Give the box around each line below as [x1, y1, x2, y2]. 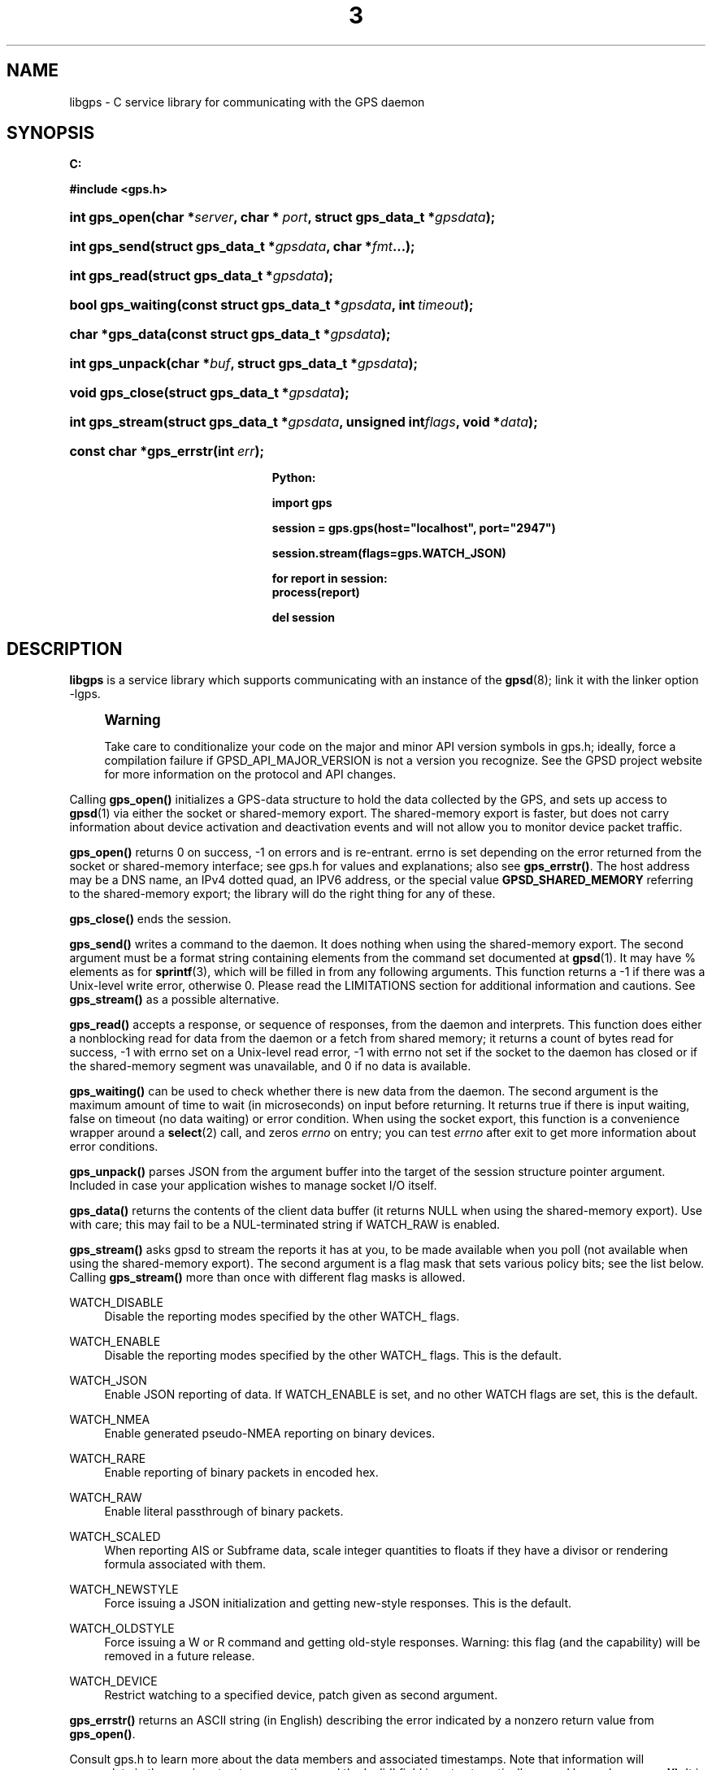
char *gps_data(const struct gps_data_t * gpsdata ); [69, 326, 391, 343]
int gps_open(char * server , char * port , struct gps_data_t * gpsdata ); [69, 209, 496, 226]
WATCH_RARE [69, 1451, 146, 1466]
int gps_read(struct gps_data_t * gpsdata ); [69, 267, 333, 284]
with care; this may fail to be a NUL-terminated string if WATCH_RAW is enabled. [69, 1217, 501, 1232]
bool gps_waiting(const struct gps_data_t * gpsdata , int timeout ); [69, 297, 474, 314]
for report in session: [271, 571, 388, 586]
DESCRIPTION [7, 638, 123, 659]
